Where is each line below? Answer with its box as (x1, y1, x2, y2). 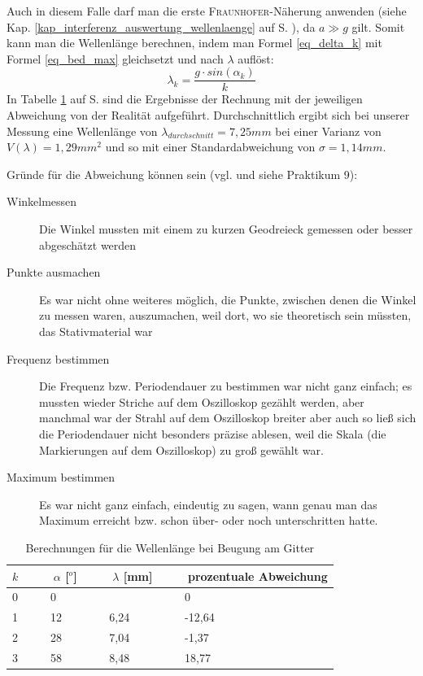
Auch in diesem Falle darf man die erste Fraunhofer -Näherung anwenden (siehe (7, 2, 407, 19)
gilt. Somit (351, 18, 405, 35)
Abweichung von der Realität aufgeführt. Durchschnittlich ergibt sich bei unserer (7, 107, 410, 124)
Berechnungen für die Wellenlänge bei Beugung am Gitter (25, 539, 315, 556)
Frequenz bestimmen (7, 350, 110, 367)
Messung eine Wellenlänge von (7, 122, 158, 139)
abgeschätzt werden (39, 236, 137, 253)
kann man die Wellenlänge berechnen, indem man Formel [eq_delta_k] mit (7, 34, 382, 51)
